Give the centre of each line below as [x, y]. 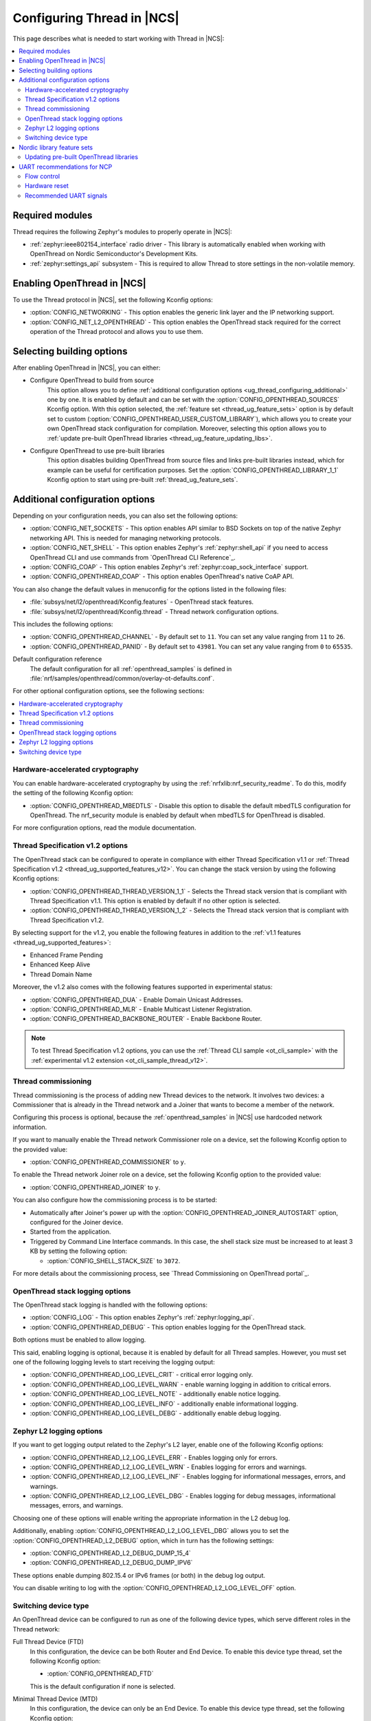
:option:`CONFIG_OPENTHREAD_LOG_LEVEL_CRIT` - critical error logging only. [142, 1375]
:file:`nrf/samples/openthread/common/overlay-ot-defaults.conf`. [122, 678]
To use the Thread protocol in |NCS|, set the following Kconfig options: [113, 299]
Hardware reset [47, 186]
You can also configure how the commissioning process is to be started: [115, 1200]
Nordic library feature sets [56, 147]
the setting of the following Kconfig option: [73, 793]
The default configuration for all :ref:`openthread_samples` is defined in [131, 668]
